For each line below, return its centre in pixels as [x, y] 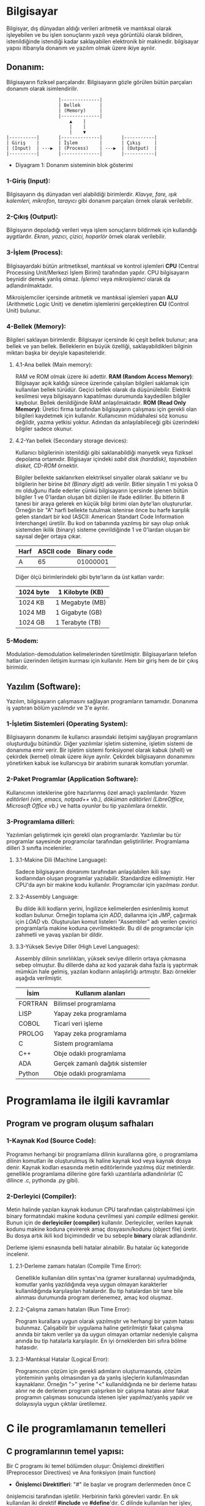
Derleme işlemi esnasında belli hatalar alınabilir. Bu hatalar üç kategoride [97, 1247]
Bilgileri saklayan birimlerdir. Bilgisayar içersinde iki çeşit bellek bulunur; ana [102, 340]
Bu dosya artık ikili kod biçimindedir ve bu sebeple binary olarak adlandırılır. [102, 1236]
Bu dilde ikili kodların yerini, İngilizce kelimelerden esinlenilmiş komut [102, 908]
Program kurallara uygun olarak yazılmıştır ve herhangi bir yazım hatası [105, 1321]
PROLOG [31, 1033]
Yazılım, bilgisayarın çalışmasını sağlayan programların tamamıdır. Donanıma [102, 701]
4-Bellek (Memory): [36, 326]
